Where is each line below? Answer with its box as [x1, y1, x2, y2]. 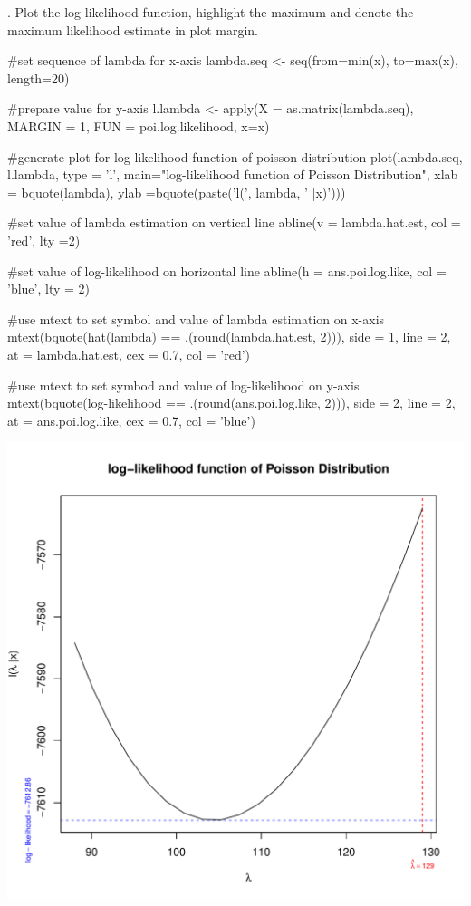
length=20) [7, 68, 70, 87]
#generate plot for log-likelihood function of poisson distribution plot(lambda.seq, [7, 147, 463, 166]
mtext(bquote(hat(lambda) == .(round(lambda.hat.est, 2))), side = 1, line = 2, [7, 327, 451, 346]
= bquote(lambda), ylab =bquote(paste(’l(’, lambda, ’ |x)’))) [7, 182, 346, 201]
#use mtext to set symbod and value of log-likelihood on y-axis [7, 375, 360, 394]
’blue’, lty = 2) [7, 279, 91, 298]
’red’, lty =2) [7, 230, 81, 249]
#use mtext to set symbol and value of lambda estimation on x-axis [7, 309, 385, 328]
